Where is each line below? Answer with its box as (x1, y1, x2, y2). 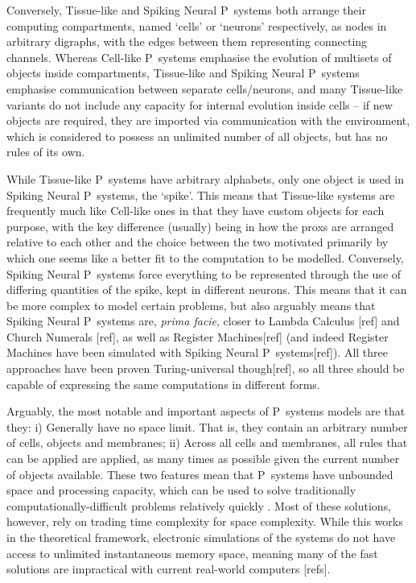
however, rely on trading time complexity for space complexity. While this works (6, 513, 403, 530)
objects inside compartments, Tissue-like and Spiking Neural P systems (6, 64, 360, 81)
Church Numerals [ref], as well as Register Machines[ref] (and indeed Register (6, 328, 389, 345)
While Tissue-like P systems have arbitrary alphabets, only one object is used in (6, 170, 405, 187)
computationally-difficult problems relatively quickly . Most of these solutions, (6, 497, 392, 514)
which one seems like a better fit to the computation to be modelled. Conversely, (6, 249, 404, 266)
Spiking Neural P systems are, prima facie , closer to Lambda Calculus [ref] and (6, 312, 400, 329)
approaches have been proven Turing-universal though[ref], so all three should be (6, 360, 405, 377)
